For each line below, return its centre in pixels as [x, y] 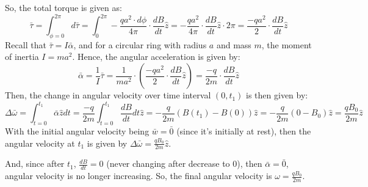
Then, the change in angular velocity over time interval [108, 95]
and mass [234, 44]
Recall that [26, 44]
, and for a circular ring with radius [140, 44]
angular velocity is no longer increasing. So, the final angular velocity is [139, 176]
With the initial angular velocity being [77, 130]
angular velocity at [40, 143]
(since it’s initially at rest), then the [244, 130]
